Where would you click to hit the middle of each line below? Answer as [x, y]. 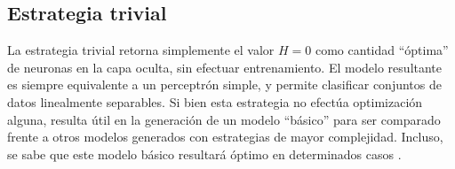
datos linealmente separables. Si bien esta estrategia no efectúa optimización [215, 101]
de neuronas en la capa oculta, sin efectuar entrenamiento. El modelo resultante [225, 67]
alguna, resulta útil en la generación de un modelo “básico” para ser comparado [224, 119]
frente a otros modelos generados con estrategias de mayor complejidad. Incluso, [225, 137]
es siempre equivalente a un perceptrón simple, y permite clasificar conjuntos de [224, 84]
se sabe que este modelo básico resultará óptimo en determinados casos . [204, 154]
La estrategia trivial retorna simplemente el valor [141, 50]
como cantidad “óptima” [382, 50]
